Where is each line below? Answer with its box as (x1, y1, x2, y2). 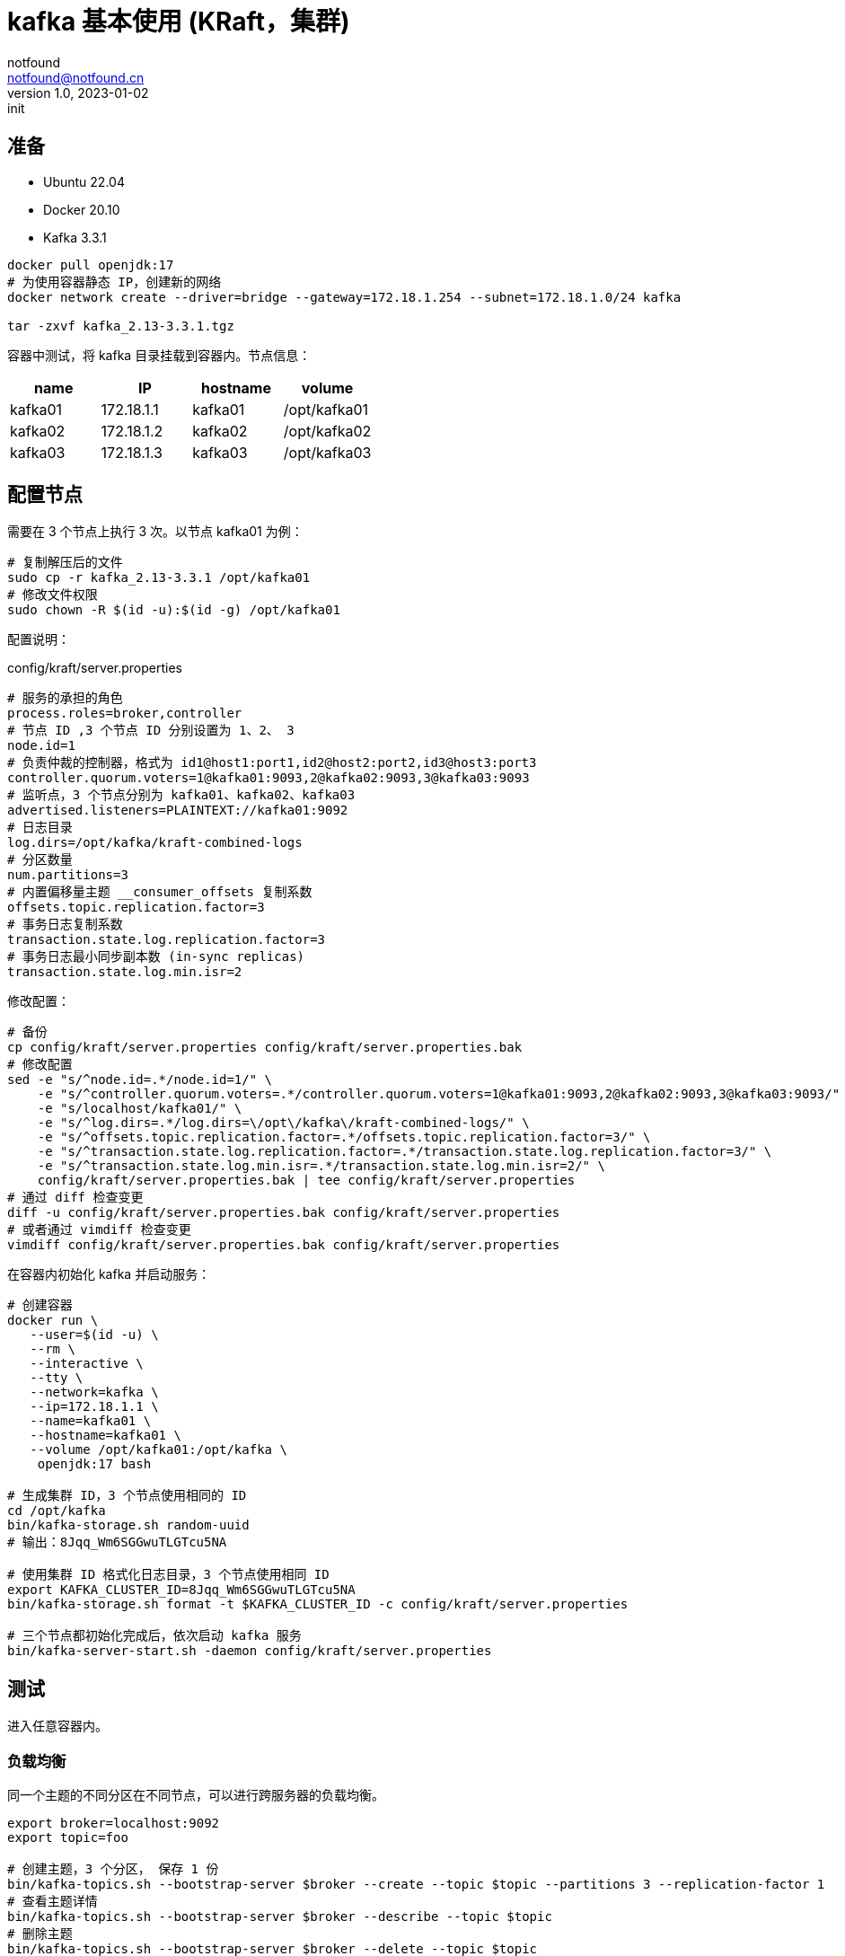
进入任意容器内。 (7, 1718, 108, 1734)
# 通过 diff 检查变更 (7, 1190, 144, 1205)
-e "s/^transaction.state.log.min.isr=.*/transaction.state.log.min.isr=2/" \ (37, 1159, 605, 1174)
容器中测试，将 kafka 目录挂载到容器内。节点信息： (7, 347, 312, 363)
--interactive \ (30, 1356, 144, 1371)
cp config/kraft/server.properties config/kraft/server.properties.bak (7, 1040, 523, 1055)
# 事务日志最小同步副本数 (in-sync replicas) (7, 949, 305, 965)
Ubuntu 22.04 (43, 173, 125, 189)
